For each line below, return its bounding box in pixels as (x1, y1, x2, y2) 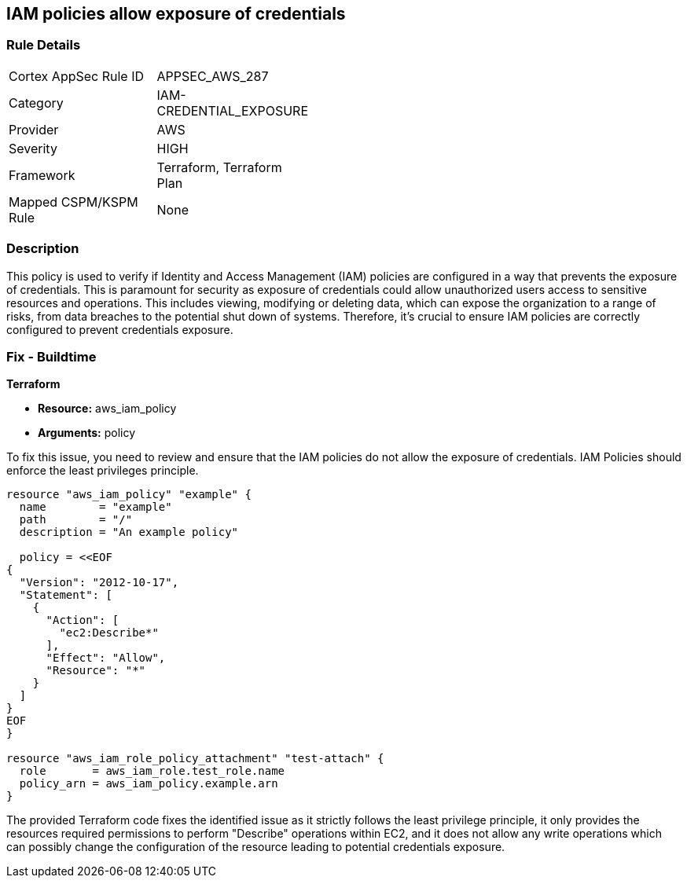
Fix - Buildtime (6, 348, 97, 365)
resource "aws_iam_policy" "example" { (6, 488, 252, 501)
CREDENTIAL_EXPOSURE (156, 102, 308, 119)
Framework (9, 167, 75, 183)
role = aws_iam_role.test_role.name (19, 765, 285, 778)
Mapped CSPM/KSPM (9, 193, 138, 210)
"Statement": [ (19, 589, 112, 602)
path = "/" (19, 513, 133, 526)
